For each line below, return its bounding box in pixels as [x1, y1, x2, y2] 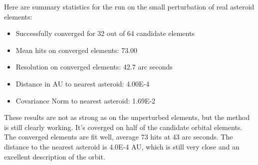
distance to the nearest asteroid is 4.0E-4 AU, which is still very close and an [4, 141, 240, 151]
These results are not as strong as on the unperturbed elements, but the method [4, 112, 250, 122]
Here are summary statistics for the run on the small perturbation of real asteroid [4, 1, 255, 11]
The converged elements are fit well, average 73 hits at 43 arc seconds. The [4, 131, 233, 142]
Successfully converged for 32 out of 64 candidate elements [15, 28, 195, 38]
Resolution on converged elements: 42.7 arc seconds [15, 61, 173, 72]
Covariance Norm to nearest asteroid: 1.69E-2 [15, 95, 156, 105]
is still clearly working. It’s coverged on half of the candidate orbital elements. [4, 121, 243, 132]
